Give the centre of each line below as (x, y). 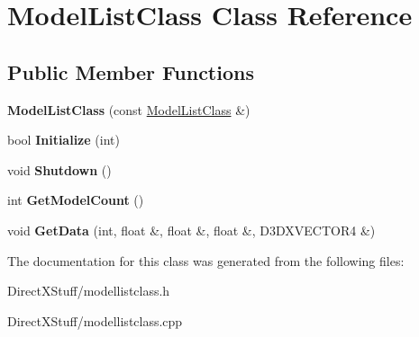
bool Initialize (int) (64, 140)
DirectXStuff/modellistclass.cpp (95, 320)
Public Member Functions (131, 71)
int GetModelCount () (76, 200)
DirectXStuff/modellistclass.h (89, 291)
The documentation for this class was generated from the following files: (206, 260)
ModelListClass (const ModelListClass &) (129, 109)
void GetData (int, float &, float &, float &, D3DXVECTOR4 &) (191, 230)
